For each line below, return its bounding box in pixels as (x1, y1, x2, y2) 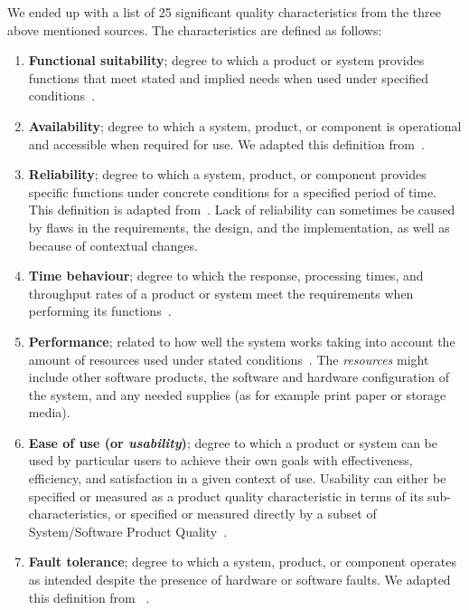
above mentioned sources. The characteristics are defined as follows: (7, 20, 382, 39)
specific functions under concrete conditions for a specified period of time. (28, 182, 437, 201)
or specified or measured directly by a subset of (115, 504, 377, 523)
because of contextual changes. (28, 235, 198, 254)
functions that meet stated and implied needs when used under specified (28, 68, 428, 87)
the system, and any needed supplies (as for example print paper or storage (28, 385, 446, 404)
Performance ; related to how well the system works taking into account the (28, 331, 455, 350)
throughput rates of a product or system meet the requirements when (28, 283, 414, 302)
